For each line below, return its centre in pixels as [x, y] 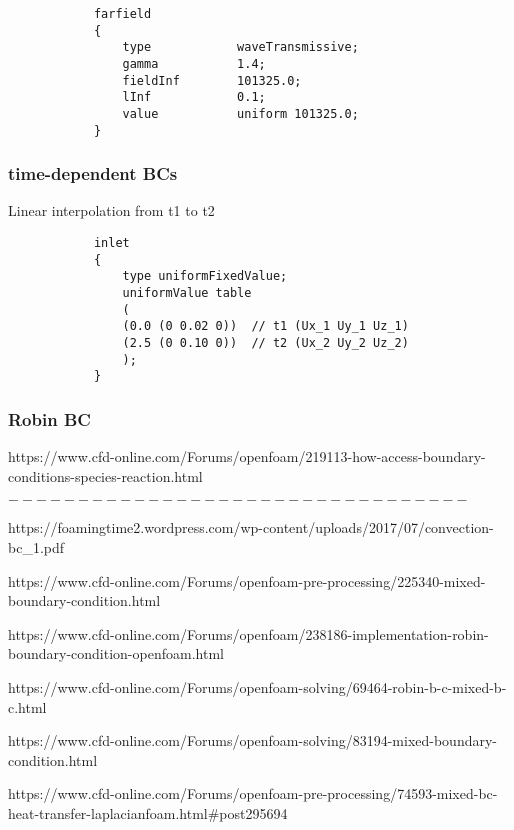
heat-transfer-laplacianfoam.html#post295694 [148, 812]
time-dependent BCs [93, 173]
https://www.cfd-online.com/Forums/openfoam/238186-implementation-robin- [248, 633]
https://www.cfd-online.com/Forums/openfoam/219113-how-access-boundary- [247, 456]
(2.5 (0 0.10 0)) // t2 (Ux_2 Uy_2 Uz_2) [265, 343]
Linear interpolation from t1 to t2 [111, 210]
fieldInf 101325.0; [212, 80]
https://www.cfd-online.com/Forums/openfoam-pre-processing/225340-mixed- [247, 580]
